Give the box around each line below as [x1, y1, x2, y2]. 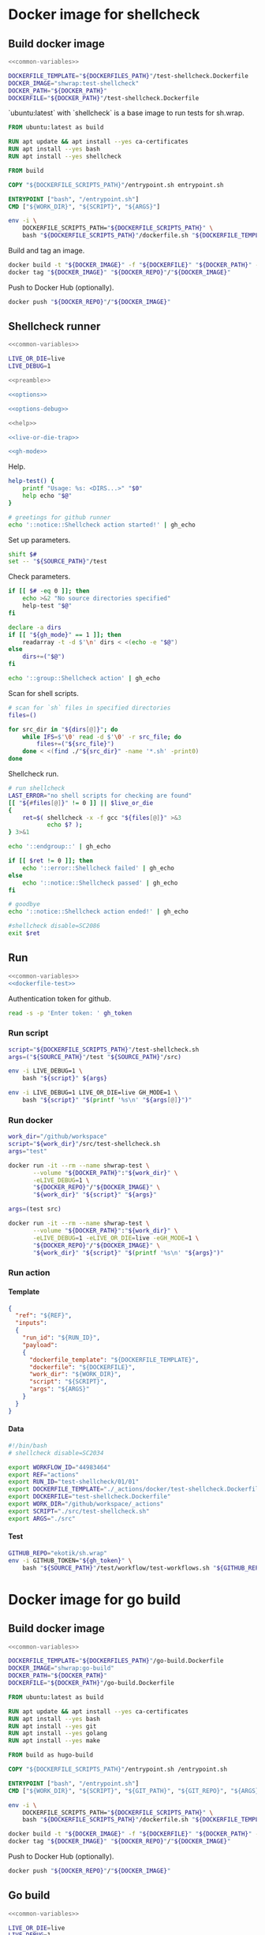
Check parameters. [8, 572, 71, 582]
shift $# [8, 550, 37, 558]
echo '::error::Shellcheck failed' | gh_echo [22, 864, 175, 872]
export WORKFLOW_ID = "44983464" [8, 1463, 111, 1471]
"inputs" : [15, 1319, 47, 1327]
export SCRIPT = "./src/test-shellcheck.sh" [8, 1507, 150, 1515]
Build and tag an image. [8, 246, 85, 255]
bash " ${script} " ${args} [22, 1075, 108, 1083]
